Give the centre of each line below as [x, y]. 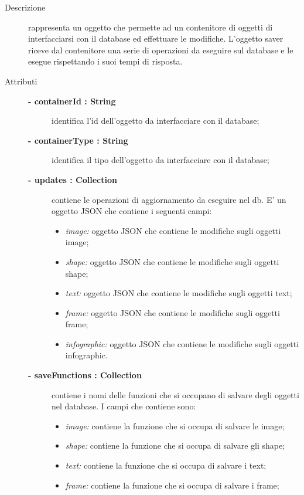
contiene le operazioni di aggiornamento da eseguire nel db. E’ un [169, 199]
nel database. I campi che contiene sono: [124, 406]
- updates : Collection [73, 179]
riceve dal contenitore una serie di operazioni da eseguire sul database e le [161, 50]
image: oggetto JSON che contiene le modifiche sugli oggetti [173, 230]
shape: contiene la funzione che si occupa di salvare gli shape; [175, 445]
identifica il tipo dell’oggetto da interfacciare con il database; [160, 160]
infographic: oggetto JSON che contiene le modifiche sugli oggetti [182, 343]
